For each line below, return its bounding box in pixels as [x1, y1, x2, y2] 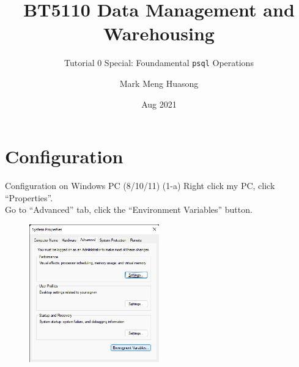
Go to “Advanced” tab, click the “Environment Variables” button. [5, 203, 253, 216]
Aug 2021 [141, 97, 177, 110]
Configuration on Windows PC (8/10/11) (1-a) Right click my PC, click [5, 179, 275, 192]
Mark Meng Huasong [119, 76, 199, 89]
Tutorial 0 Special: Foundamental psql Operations [64, 56, 254, 69]
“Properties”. [5, 191, 53, 204]
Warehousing [103, 21, 215, 46]
